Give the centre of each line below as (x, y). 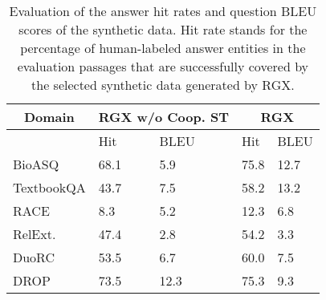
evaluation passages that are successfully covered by (163, 66)
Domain (49, 117)
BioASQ (36, 164)
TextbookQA (49, 187)
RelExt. (35, 234)
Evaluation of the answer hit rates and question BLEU (163, 11)
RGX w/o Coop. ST (164, 117)
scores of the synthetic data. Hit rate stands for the (163, 29)
